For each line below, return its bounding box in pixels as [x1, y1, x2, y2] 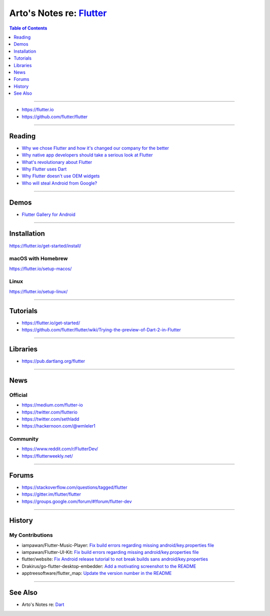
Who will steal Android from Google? [21, 180, 97, 186]
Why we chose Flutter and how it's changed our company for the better [21, 145, 169, 151]
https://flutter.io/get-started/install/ [9, 243, 81, 249]
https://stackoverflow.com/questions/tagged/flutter [21, 484, 127, 490]
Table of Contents [9, 25, 47, 31]
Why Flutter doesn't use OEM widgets [21, 173, 100, 179]
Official [9, 391, 27, 398]
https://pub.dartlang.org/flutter [21, 358, 85, 364]
